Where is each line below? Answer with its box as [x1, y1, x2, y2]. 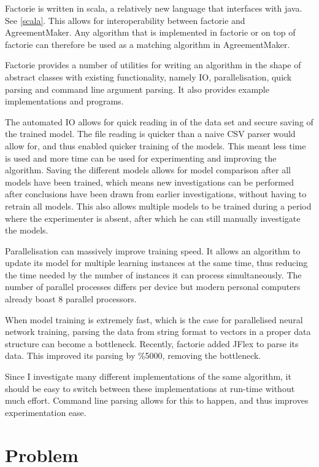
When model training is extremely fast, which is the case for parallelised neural [5, 313, 303, 326]
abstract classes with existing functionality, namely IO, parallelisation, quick [5, 70, 292, 83]
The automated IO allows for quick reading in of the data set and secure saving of [5, 115, 313, 128]
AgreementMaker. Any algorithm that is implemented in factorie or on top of [5, 26, 296, 39]
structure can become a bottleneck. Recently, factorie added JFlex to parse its [5, 337, 299, 350]
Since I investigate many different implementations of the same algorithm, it [5, 370, 291, 383]
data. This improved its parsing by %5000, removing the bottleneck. [5, 349, 261, 362]
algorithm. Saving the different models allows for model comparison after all [5, 163, 291, 176]
